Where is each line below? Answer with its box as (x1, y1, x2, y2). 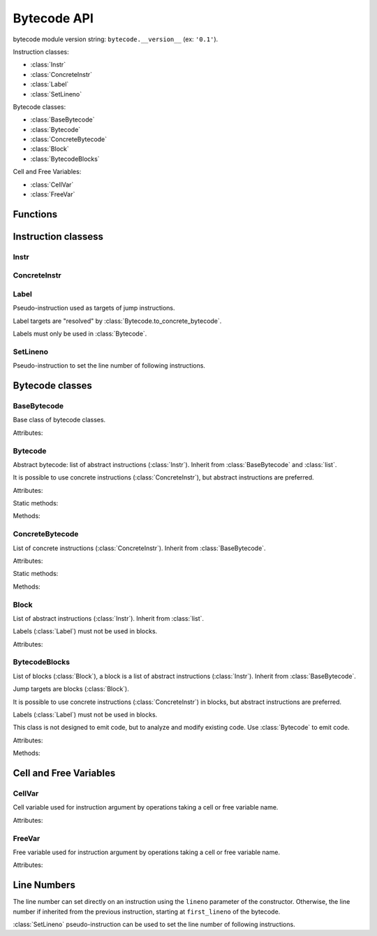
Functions (13, 208, 58, 220)
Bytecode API (13, 10, 94, 26)
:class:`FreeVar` (30, 190, 75, 199)
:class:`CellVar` (30, 180, 74, 189)
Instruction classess (13, 231, 104, 243)
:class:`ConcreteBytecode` (30, 135, 108, 143)
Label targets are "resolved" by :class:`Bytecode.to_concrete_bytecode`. (13, 317, 222, 325)
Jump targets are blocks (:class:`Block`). (13, 685, 129, 693)
